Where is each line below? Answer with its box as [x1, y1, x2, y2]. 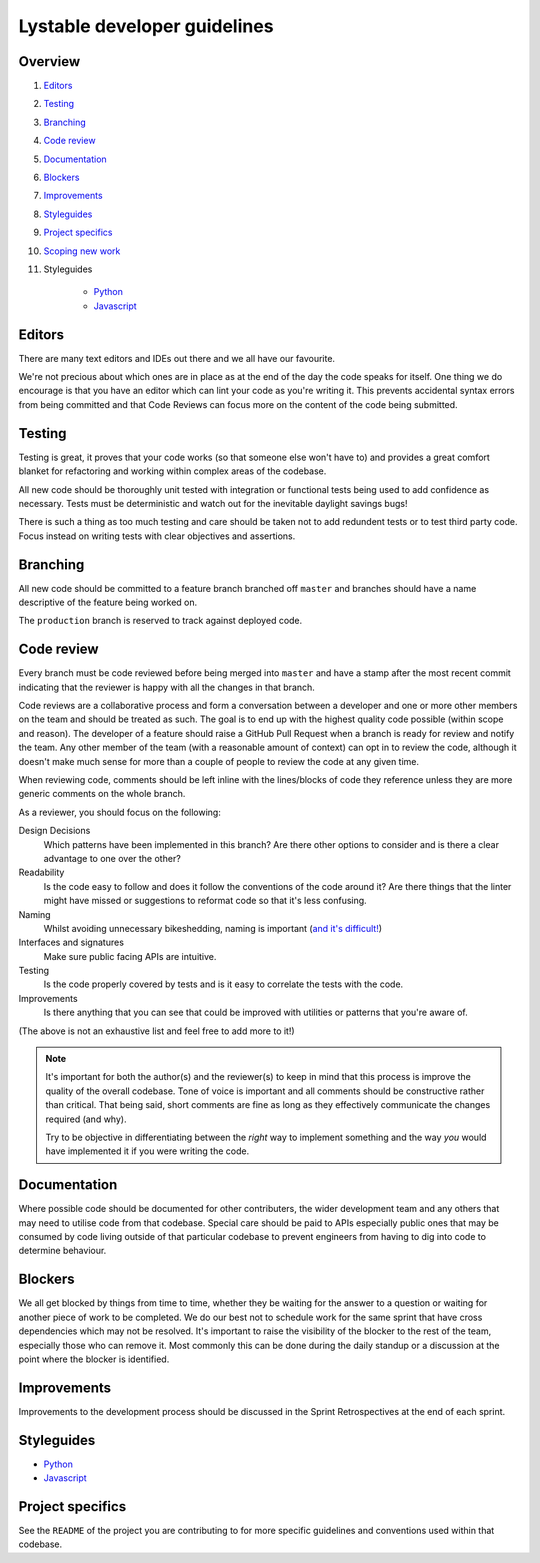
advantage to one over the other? [43, 852, 182, 864]
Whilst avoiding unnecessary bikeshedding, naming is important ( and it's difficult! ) [43, 922, 383, 934]
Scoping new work [43, 245, 121, 257]
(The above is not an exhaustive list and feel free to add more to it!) [18, 1025, 295, 1037]
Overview [18, 53, 81, 70]
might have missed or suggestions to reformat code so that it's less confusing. [43, 895, 367, 907]
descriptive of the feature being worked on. [18, 596, 198, 608]
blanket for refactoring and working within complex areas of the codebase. [18, 465, 327, 477]
